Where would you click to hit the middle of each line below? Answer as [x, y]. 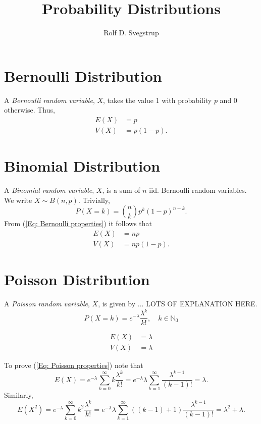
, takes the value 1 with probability [158, 100]
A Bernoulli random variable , [49, 100]
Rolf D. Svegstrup [131, 33]
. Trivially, [94, 200]
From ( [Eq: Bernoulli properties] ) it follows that [78, 223]
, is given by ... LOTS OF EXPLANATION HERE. [178, 303]
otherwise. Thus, [30, 110]
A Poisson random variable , [47, 303]
